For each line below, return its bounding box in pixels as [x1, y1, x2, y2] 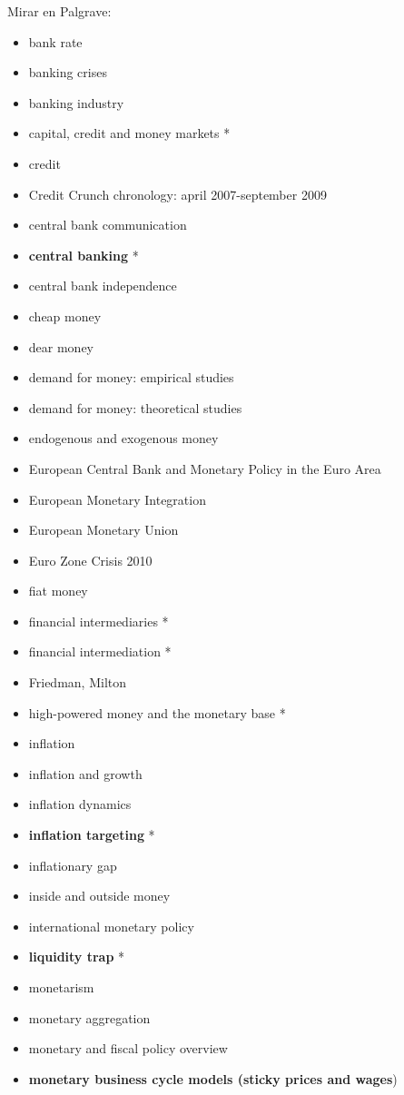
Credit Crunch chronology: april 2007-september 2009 [28, 184, 327, 203]
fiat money [28, 581, 88, 600]
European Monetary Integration [28, 489, 206, 508]
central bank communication [28, 215, 187, 234]
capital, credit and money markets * [28, 123, 231, 143]
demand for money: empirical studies [28, 368, 234, 387]
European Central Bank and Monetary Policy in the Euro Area [28, 459, 381, 478]
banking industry [28, 93, 124, 112]
